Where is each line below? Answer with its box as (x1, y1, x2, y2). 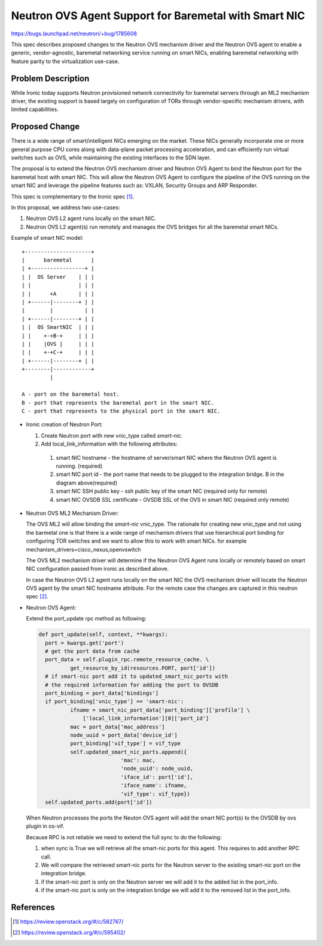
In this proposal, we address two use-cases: (11, 204, 120, 211)
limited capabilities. (11, 106, 59, 113)
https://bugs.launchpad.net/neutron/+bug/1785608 (11, 30, 138, 37)
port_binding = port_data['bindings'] (45, 689, 159, 697)
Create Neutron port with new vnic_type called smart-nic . (41, 432, 183, 439)
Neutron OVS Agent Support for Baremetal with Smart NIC (11, 9, 305, 22)
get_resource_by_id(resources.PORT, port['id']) (69, 664, 215, 671)
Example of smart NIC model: (11, 234, 84, 242)
